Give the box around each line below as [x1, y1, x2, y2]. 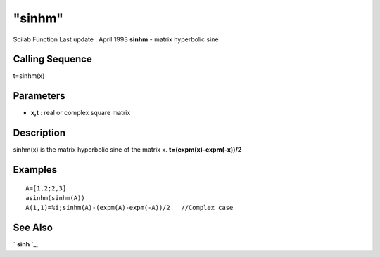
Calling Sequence [13, 53, 93, 65]
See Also [13, 222, 53, 234]
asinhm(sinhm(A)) [25, 194, 85, 202]
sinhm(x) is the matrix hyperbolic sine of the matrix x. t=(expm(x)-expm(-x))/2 [13, 145, 242, 154]
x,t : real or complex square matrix [30, 109, 131, 117]
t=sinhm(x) [13, 72, 45, 80]
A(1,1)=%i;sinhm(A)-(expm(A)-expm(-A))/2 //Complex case [25, 204, 234, 212]
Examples [13, 164, 58, 176]
